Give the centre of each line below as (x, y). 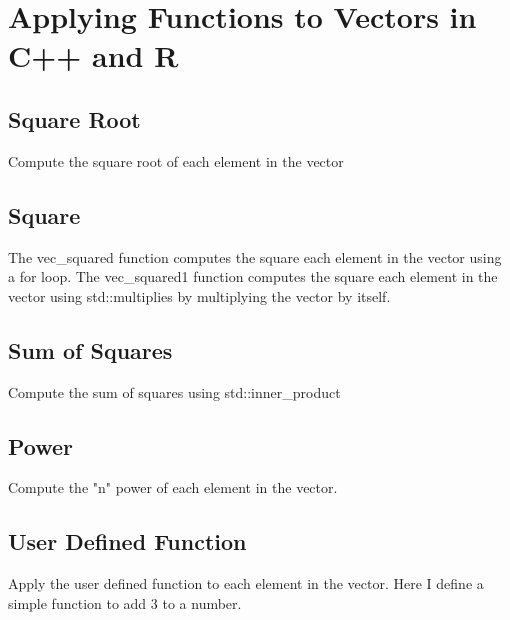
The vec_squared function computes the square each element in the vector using (255, 256)
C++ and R (93, 55)
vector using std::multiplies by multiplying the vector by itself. (199, 295)
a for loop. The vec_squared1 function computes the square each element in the (253, 276)
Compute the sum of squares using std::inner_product (174, 391)
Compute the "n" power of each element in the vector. (173, 487)
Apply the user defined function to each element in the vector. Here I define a (246, 583)
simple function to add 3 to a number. (125, 602)
